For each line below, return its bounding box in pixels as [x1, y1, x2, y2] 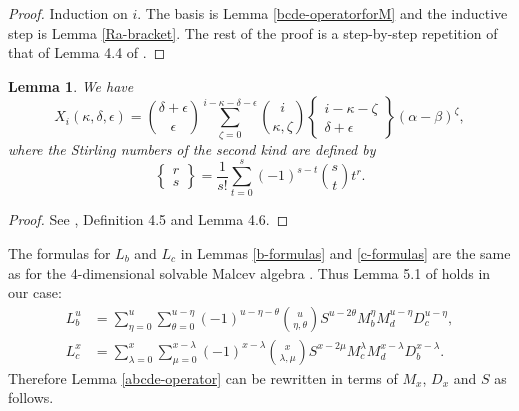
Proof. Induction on [8, 3, 128, 23]
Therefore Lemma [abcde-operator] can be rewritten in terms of [8, 367, 398, 388]
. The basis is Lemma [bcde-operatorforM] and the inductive [137, 3, 508, 23]
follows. [8, 387, 54, 408]
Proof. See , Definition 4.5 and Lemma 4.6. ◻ [8, 209, 289, 230]
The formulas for [8, 243, 111, 264]
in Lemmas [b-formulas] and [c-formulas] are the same [180, 243, 511, 264]
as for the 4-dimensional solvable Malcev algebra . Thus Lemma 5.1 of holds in [8, 262, 491, 283]
